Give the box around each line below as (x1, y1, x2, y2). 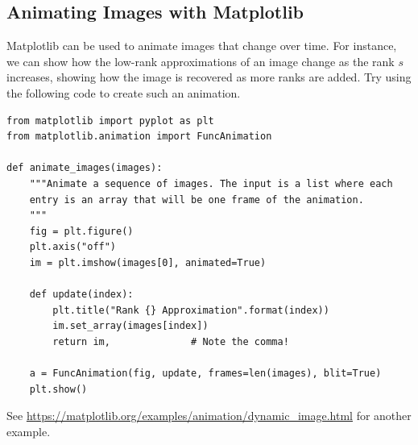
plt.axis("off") (29, 241, 117, 253)
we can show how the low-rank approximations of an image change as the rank (6, 52, 395, 69)
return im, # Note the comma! (52, 335, 289, 347)
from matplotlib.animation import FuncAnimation (6, 131, 272, 143)
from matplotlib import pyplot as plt (6, 114, 214, 127)
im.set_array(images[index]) (52, 320, 209, 332)
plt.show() (29, 383, 88, 395)
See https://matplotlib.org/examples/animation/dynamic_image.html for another (6, 407, 412, 424)
